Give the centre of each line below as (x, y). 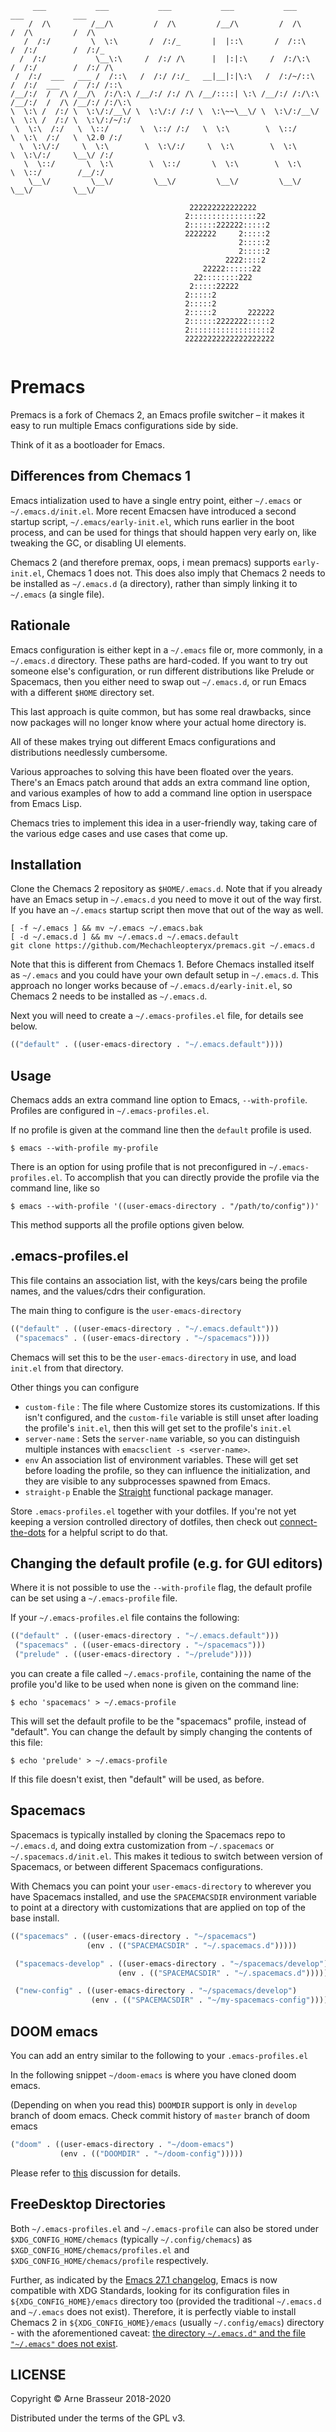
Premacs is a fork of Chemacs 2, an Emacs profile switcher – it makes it (157, 414)
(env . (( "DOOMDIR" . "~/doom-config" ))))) (151, 2153)
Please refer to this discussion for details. (95, 2173)
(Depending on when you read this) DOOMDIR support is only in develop (154, 2104)
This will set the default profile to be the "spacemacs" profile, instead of (158, 1721)
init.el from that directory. (67, 1368)
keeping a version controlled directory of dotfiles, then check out (144, 1521)
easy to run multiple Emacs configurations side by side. (124, 425)
